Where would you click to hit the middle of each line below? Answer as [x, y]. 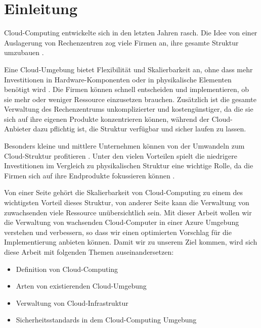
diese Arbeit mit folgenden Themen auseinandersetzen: [89, 252]
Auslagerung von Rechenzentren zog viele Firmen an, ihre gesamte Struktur [121, 42]
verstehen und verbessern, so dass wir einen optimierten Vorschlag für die [118, 232]
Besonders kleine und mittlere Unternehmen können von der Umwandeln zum [124, 146]
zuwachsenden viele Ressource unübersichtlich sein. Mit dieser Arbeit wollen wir [128, 212]
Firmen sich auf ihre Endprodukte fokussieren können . [90, 175]
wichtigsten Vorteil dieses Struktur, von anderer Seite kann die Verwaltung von [127, 202]
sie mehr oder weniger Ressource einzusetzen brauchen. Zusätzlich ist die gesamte [130, 99]
